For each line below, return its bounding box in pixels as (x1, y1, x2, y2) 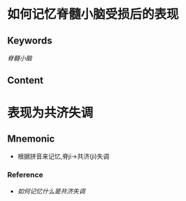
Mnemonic (7, 133, 55, 144)
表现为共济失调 (7, 105, 94, 121)
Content (7, 75, 44, 87)
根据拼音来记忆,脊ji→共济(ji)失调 (17, 152, 110, 161)
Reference (7, 170, 43, 180)
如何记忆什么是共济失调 (17, 186, 85, 195)
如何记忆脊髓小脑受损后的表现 (7, 6, 180, 22)
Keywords (7, 34, 52, 46)
